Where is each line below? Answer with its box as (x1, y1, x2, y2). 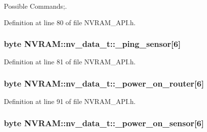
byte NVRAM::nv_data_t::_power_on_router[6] (4, 77, 204, 89)
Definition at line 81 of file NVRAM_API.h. (4, 57, 136, 67)
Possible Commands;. (4, 1, 67, 11)
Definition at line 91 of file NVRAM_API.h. (4, 96, 136, 106)
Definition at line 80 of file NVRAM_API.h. (4, 17, 136, 27)
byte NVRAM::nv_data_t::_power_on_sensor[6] (4, 117, 204, 129)
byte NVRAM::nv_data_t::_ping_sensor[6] (4, 38, 181, 50)
